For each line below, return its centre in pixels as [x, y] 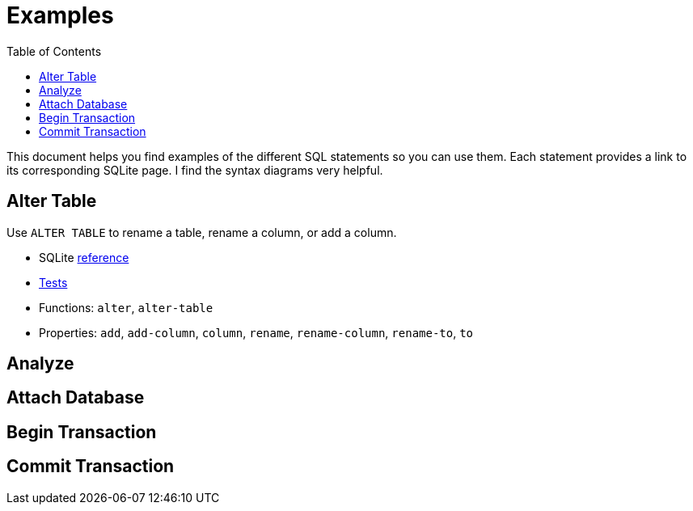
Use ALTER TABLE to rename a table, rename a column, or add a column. [202, 232]
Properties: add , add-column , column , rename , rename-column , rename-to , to [256, 332]
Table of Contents [54, 51]
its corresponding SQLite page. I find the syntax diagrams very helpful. [195, 170]
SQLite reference [84, 257]
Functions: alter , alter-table [126, 307]
